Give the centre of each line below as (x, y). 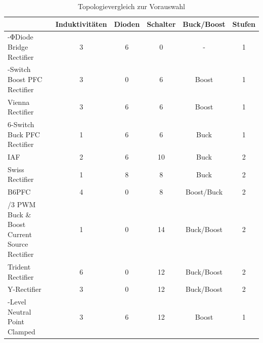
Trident (19, 266)
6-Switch (21, 124)
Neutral (19, 311)
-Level (17, 302)
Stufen (244, 24)
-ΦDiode (20, 37)
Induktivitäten (81, 24)
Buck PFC (24, 134)
